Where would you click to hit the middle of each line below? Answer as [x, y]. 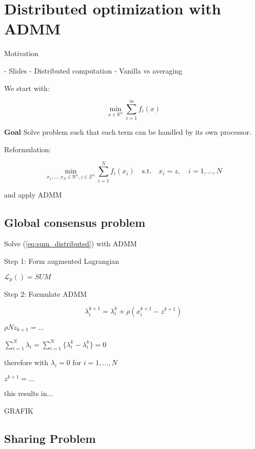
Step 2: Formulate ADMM [46, 293]
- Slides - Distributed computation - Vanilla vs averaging [93, 70]
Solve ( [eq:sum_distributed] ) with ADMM [71, 244]
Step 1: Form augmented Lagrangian [62, 261]
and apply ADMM [33, 194]
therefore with [26, 362]
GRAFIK [19, 410]
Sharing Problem [50, 438]
